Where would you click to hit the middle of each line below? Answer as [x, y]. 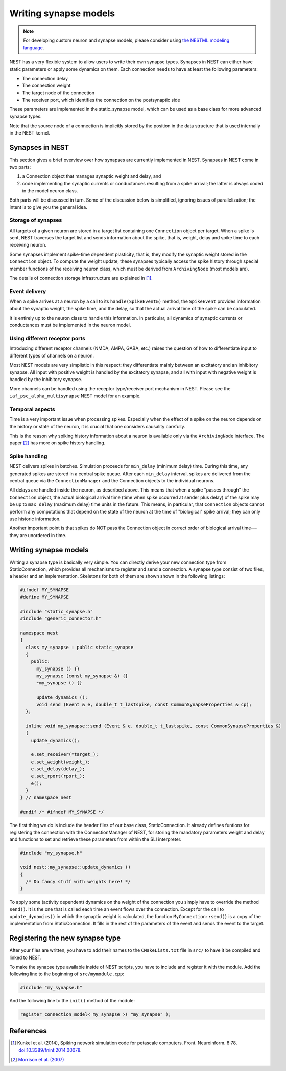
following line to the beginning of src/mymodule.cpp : [67, 974]
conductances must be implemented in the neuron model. [70, 325]
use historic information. [35, 519]
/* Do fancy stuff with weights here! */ [78, 882]
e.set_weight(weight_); [61, 762]
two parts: [20, 167]
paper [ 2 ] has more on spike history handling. [57, 443]
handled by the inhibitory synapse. [46, 379]
